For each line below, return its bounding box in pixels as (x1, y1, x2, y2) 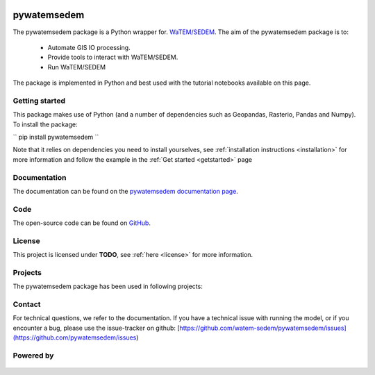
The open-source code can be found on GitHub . (12, 219, 151, 227)
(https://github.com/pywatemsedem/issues (12, 333, 137, 342)
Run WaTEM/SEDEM (47, 62, 106, 71)
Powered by (12, 351, 54, 360)
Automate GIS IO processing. (47, 43, 131, 51)
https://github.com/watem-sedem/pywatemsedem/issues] (179, 324, 347, 332)
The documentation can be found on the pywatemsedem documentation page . (12, 187, 239, 195)
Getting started (12, 96, 66, 106)
